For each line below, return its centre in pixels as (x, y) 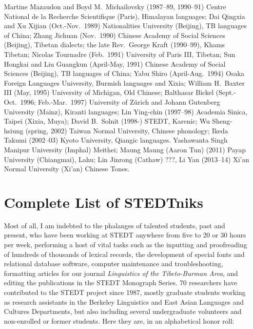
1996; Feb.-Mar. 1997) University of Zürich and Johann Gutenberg (120, 101)
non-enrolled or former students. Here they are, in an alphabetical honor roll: (119, 320)
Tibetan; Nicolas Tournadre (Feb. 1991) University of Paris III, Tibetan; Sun (120, 54)
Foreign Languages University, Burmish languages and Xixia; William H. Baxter (125, 82)
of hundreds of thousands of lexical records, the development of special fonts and (124, 254)
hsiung (14, 130)
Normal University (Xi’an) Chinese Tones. (67, 169)
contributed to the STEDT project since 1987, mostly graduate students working (125, 292)
